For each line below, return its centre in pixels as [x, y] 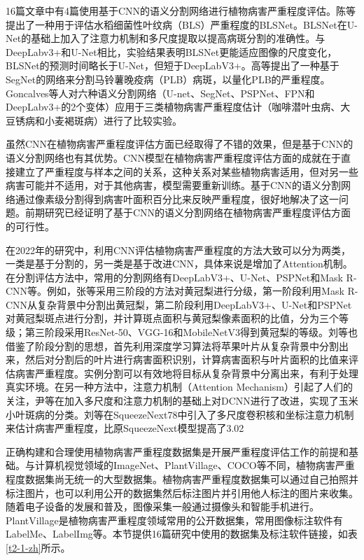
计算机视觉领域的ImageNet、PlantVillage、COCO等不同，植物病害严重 [195, 465]
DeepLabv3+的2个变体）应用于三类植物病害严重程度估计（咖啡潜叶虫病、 [173, 107]
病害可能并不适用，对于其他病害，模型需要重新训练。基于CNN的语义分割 [174, 185]
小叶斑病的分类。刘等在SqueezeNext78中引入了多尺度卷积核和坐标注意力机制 [180, 414]
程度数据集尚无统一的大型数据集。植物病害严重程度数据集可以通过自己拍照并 [182, 479]
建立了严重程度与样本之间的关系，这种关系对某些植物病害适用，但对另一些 [187, 171]
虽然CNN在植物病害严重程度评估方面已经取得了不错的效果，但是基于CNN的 [180, 144]
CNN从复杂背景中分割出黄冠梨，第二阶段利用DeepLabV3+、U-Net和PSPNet [179, 304]
